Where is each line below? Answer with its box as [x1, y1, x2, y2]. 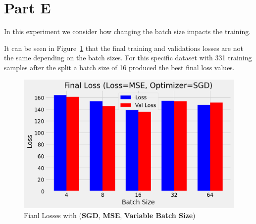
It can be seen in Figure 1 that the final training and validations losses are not [4, 43, 243, 53]
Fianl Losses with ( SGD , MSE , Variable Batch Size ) [24, 210, 196, 220]
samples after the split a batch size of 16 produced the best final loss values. [4, 62, 235, 72]
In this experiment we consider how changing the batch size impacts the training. [4, 26, 251, 37]
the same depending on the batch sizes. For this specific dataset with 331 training [4, 52, 252, 63]
